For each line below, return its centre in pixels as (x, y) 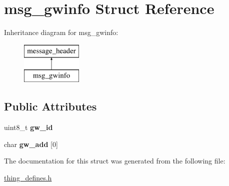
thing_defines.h (28, 177)
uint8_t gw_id (28, 127)
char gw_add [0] (31, 144)
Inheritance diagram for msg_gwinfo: (61, 32)
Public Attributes (50, 106)
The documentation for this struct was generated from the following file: (115, 161)
